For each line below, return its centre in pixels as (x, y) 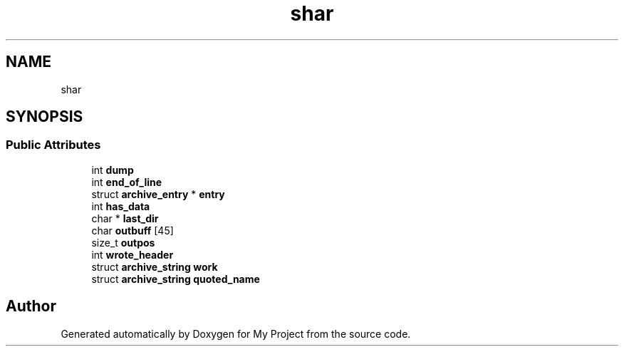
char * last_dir (125, 218)
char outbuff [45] (132, 230)
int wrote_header (132, 254)
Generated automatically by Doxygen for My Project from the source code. (236, 333)
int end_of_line (127, 182)
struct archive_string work (155, 266)
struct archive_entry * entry (158, 194)
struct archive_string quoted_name (176, 279)
